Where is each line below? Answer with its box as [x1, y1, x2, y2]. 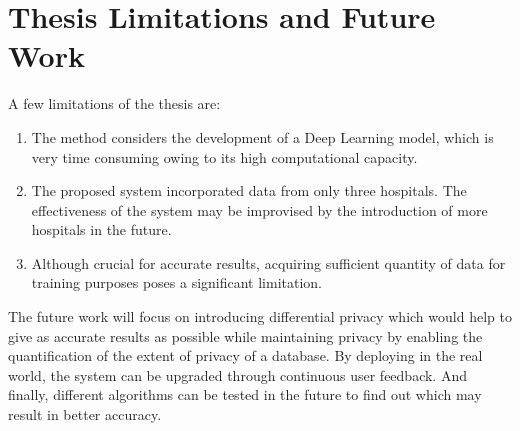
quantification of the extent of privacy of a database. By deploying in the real [8, 345, 483, 366]
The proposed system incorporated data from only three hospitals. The [31, 180, 467, 201]
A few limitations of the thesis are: [8, 93, 221, 114]
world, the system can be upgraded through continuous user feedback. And [8, 364, 467, 385]
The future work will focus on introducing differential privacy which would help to [8, 306, 512, 327]
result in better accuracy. [8, 404, 162, 425]
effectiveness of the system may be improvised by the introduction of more [31, 199, 488, 220]
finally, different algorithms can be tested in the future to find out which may [8, 384, 482, 405]
